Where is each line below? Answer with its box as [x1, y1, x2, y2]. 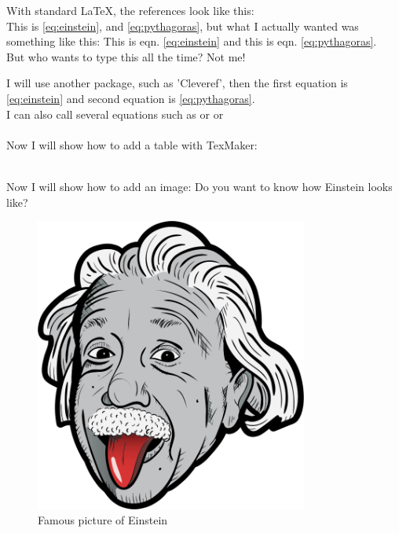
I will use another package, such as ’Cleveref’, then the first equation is [6, 75, 348, 91]
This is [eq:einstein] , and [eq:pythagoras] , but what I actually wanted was [6, 17, 359, 34]
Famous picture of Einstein [38, 512, 168, 528]
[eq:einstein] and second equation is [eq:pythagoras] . [6, 90, 255, 106]
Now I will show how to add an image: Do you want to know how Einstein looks [6, 178, 393, 194]
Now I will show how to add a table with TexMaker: [6, 136, 258, 153]
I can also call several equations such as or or [6, 105, 224, 122]
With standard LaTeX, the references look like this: [6, 2, 254, 18]
